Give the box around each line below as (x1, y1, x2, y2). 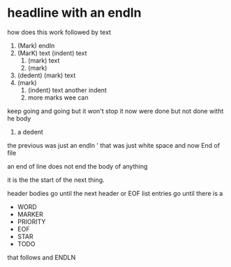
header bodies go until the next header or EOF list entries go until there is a (7, 189, 223, 197)
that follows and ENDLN (7, 253, 76, 261)
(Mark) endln (17, 41, 55, 49)
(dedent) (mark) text (17, 71, 76, 79)
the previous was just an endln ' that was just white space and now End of (7, 141, 221, 149)
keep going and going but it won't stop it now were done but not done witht (7, 107, 224, 115)
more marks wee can (27, 93, 89, 102)
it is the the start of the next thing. (7, 176, 105, 184)
